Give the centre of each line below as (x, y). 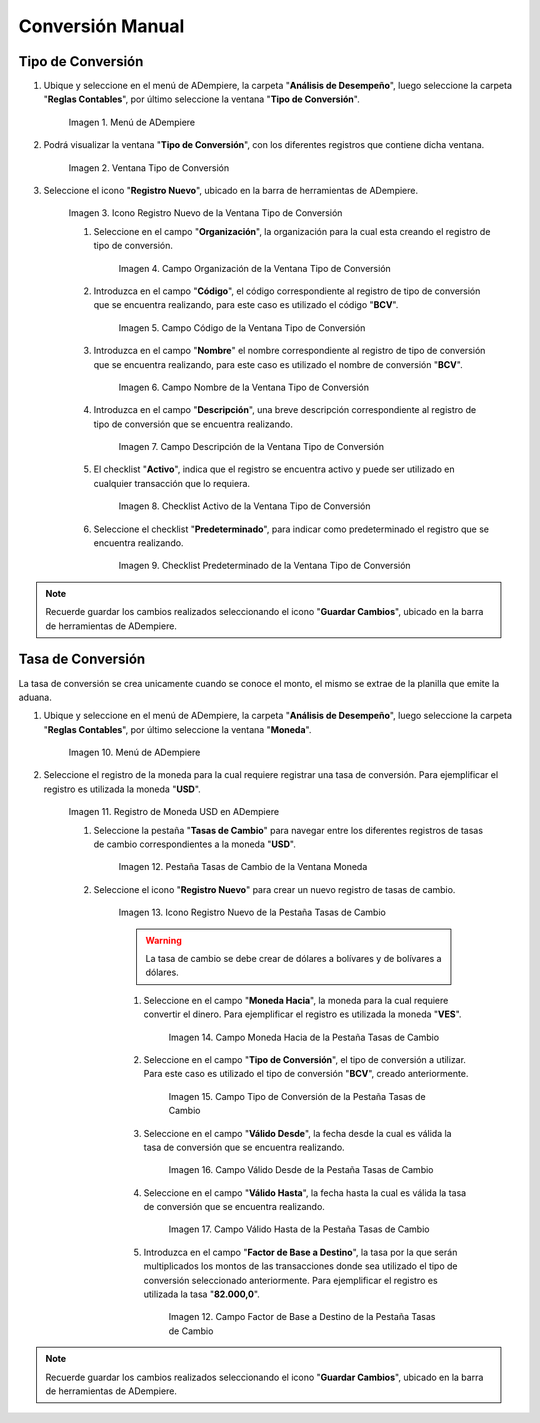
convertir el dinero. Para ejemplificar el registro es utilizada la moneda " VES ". (302, 1014)
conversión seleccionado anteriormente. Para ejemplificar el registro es (291, 1280)
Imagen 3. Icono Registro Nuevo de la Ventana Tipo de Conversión (205, 213)
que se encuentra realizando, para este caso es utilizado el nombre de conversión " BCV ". (278, 364)
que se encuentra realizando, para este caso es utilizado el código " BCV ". (246, 305)
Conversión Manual (101, 26)
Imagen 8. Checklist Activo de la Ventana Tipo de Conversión (244, 506)
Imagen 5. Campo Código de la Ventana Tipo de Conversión (242, 327)
